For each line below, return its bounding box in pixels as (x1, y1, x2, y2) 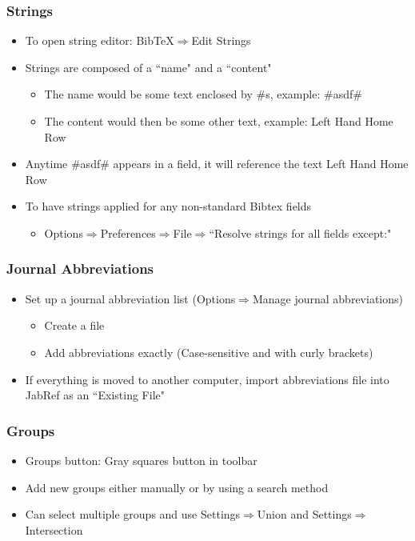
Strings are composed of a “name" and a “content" (25, 58, 272, 75)
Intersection (25, 521, 83, 538)
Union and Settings (257, 506, 352, 523)
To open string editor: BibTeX (25, 32, 174, 49)
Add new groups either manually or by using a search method (25, 479, 329, 495)
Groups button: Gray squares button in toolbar (25, 451, 257, 468)
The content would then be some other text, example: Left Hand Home (44, 113, 393, 129)
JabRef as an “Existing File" (25, 387, 165, 403)
